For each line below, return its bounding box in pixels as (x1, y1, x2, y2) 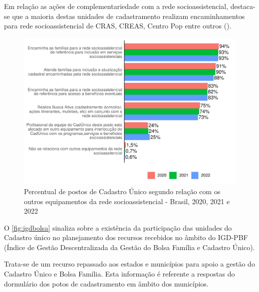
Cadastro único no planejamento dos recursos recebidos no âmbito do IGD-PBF (4, 232, 248, 243)
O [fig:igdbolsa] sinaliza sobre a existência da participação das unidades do (4, 222, 232, 233)
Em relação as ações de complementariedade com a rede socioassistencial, (4, 1, 229, 11)
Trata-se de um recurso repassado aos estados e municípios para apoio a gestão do (4, 259, 255, 269)
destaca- (230, 1, 256, 11)
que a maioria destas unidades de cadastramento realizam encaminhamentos (12, 10, 245, 21)
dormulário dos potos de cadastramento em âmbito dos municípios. (4, 278, 209, 289)
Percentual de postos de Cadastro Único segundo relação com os (24, 186, 221, 196)
